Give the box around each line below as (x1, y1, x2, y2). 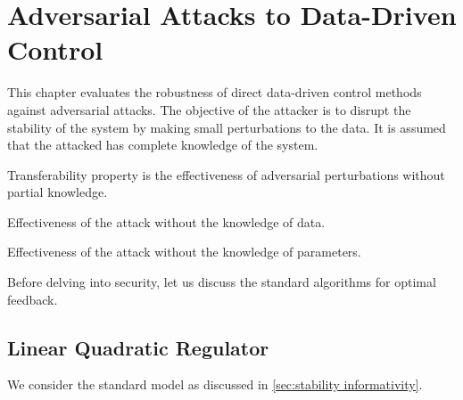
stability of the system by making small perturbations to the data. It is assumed (7, 118, 446, 136)
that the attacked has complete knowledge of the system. (7, 135, 318, 154)
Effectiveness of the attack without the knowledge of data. (7, 212, 326, 231)
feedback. (7, 290, 58, 308)
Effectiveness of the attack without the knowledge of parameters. (7, 242, 361, 261)
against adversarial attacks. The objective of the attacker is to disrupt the (7, 100, 411, 118)
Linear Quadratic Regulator (7, 333, 269, 361)
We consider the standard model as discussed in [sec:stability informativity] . (7, 375, 423, 394)
